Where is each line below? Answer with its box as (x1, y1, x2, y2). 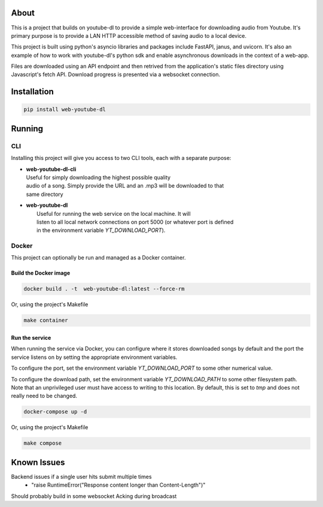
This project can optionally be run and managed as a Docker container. (11, 254, 186, 261)
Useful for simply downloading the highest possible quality (26, 174, 170, 181)
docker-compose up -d (23, 408, 87, 415)
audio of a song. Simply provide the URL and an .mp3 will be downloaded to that (26, 182, 224, 189)
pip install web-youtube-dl (23, 106, 106, 113)
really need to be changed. (11, 393, 78, 400)
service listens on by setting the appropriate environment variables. (11, 354, 178, 361)
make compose (23, 440, 62, 446)
